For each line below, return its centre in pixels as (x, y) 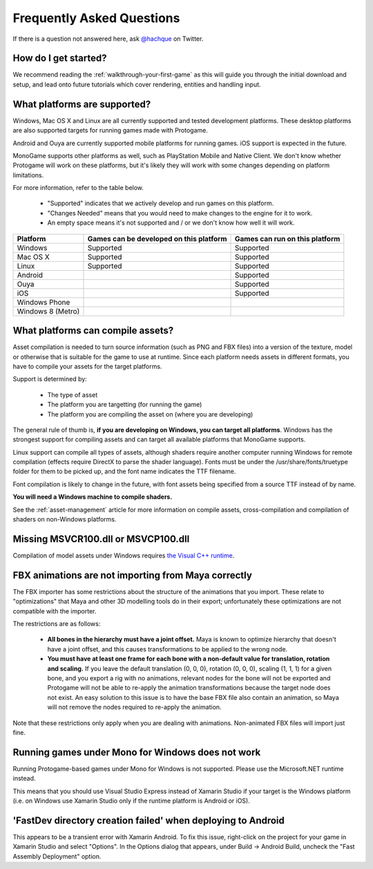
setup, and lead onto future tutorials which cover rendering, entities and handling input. (137, 84)
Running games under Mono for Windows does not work (137, 752)
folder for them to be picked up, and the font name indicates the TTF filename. (124, 471)
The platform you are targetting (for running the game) (125, 405)
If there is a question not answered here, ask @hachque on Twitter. (108, 39)
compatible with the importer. (55, 611)
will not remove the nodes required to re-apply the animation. (134, 707)
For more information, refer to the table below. (78, 188)
